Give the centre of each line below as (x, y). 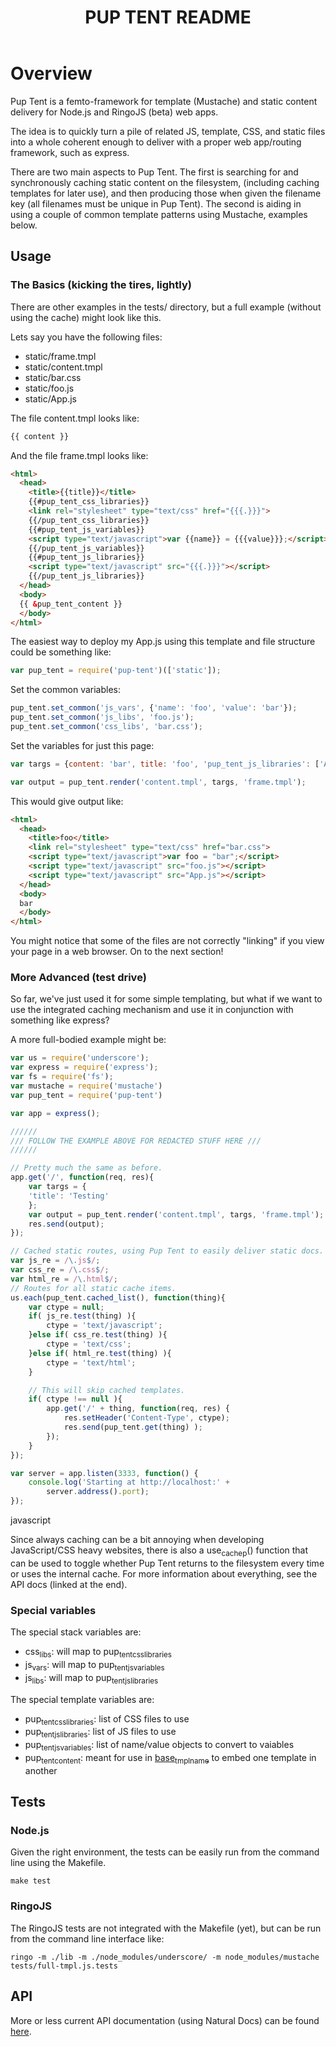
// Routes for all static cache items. (93, 1288)
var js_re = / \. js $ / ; (55, 1261)
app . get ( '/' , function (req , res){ (82, 1177)
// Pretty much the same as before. (86, 1168)
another (41, 1770)
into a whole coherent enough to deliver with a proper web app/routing (156, 142)
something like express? (60, 1020)
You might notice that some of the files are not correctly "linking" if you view (167, 941)
